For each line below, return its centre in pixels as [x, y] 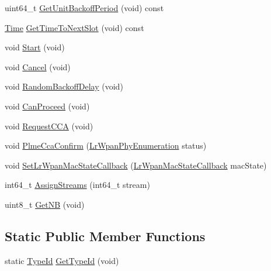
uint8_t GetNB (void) [45, 204]
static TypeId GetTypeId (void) [62, 260]
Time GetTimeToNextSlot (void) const [74, 27]
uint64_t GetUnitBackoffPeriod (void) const [84, 8]
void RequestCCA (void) [49, 126]
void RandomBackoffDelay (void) [64, 86]
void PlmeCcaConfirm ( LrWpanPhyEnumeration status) [106, 145]
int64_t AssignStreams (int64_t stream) [77, 185]
